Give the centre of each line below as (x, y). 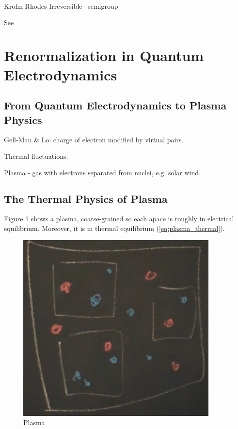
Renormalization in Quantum (104, 55)
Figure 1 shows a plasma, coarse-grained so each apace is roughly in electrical (119, 219)
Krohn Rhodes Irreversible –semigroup (61, 6)
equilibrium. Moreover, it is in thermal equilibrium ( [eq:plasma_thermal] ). (114, 228)
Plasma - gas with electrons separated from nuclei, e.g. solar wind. (102, 172)
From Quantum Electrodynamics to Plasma (115, 105)
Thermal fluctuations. (36, 156)
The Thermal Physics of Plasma (86, 198)
